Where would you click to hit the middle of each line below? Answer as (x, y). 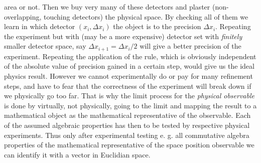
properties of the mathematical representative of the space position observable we (129, 145)
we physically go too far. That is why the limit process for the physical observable (129, 96)
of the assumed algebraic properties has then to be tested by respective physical (127, 125)
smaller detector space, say (45, 46)
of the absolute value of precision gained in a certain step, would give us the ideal (129, 66)
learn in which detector (40, 26)
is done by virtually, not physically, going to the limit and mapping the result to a (130, 105)
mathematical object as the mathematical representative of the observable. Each (127, 115)
